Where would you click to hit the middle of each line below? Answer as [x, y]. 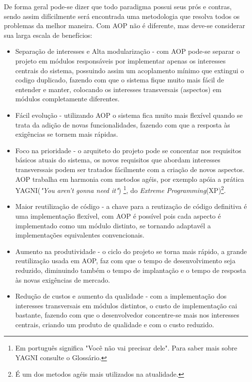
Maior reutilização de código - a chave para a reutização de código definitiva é [131, 206]
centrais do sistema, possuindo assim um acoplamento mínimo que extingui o [130, 70]
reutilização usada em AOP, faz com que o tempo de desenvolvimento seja [125, 261]
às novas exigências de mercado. [63, 279]
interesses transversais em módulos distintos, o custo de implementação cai [126, 305]
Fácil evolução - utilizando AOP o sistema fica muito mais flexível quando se [129, 115]
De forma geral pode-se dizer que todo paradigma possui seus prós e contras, [118, 6]
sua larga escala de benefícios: [48, 35]
